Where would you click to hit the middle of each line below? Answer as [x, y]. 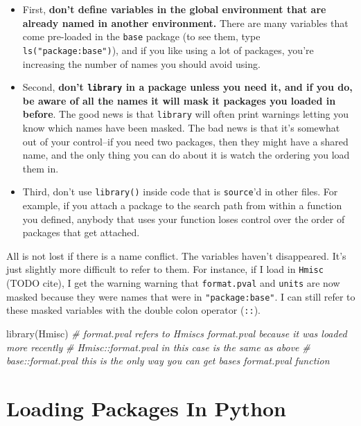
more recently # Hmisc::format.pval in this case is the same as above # [158, 347]
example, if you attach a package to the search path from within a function [182, 205]
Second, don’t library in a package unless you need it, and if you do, [187, 87]
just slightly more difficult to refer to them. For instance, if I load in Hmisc [165, 269]
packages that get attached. [81, 232]
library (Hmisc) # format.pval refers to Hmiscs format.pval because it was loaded [177, 334]
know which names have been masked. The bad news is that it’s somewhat [181, 127]
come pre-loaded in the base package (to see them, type [141, 36]
